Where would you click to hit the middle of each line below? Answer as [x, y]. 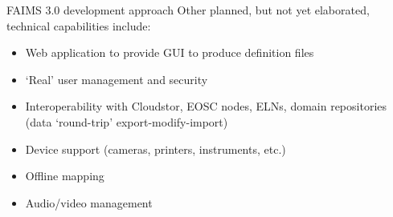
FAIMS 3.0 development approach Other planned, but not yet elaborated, [188, 10]
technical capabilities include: [79, 25]
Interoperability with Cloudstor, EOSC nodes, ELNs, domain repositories [206, 106]
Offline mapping [65, 176]
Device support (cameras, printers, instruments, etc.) [156, 149]
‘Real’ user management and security [117, 79]
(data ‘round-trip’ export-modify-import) [127, 121]
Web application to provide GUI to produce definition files [170, 52]
